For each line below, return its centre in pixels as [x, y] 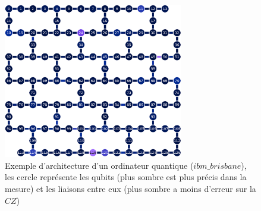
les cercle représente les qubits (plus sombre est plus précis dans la [126, 177]
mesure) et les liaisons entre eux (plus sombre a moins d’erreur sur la [130, 188]
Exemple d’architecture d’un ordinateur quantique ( [99, 165]
